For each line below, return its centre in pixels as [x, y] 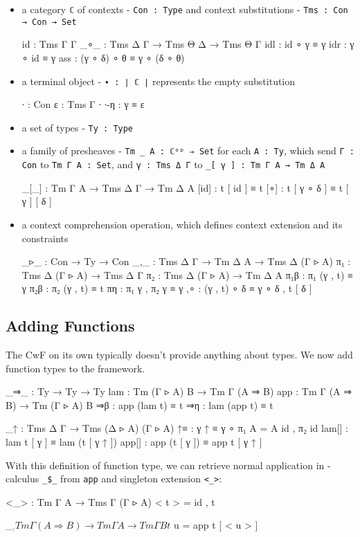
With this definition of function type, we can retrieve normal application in [165, 465]
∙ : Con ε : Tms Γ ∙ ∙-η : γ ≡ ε [83, 104]
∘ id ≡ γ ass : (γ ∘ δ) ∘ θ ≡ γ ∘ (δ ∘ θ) [103, 57]
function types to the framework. [75, 368]
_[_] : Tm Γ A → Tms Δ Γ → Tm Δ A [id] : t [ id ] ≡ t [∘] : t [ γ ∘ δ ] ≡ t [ [185, 187]
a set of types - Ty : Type [78, 127]
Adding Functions [70, 326]
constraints [45, 238]
